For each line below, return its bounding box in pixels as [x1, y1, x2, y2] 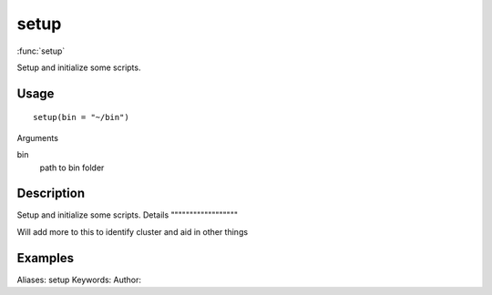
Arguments [16, 132, 59, 143]
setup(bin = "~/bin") [33, 112, 129, 123]
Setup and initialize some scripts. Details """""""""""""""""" [16, 209, 239, 220]
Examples [16, 250, 75, 266]
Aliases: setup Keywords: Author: [16, 274, 141, 285]
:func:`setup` [16, 46, 66, 56]
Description [16, 186, 86, 201]
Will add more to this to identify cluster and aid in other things [16, 226, 249, 237]
